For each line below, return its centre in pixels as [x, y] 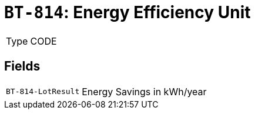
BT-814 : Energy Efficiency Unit [127, 12]
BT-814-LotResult [43, 92]
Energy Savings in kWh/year [144, 91]
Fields [22, 66]
